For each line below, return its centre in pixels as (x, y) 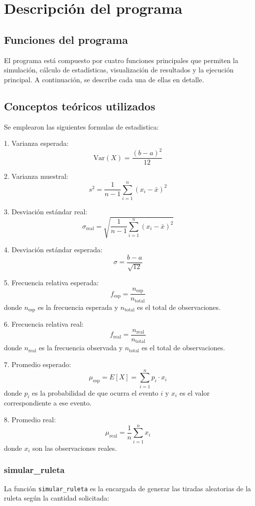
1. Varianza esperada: (36, 143)
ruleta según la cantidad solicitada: (57, 498)
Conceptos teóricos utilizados (80, 106)
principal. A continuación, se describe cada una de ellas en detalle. (104, 79)
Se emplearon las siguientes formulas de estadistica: (81, 126)
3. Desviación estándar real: (46, 212)
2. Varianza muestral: (36, 176)
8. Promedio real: (30, 420)
